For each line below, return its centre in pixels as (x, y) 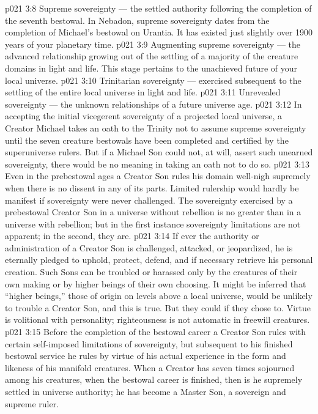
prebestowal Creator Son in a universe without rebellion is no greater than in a (153, 212)
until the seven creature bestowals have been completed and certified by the (147, 140)
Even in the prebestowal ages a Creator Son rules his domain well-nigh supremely (158, 176)
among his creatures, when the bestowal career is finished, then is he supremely (154, 379)
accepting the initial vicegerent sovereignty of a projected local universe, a (143, 116)
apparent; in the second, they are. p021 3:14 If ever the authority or (132, 236)
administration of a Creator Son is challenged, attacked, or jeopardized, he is (149, 247)
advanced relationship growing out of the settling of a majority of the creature (152, 56)
